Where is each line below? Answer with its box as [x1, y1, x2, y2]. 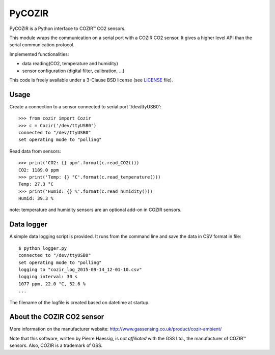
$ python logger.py [18, 245, 67, 251]
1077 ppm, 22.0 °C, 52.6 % [18, 281, 86, 287]
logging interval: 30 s [18, 274, 78, 280]
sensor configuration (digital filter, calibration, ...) [22, 68, 125, 74]
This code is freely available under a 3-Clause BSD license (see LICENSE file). [9, 77, 173, 83]
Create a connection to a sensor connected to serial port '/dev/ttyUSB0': [9, 103, 162, 109]
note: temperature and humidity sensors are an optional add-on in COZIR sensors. [9, 206, 182, 213]
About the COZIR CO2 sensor [9, 313, 104, 321]
